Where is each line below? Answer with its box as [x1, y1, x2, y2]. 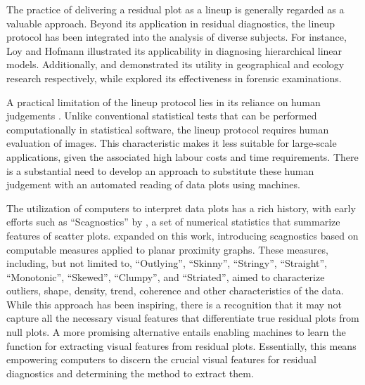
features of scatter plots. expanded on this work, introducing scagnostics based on [6, 228, 359, 242]
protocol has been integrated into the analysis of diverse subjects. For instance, [6, 30, 347, 44]
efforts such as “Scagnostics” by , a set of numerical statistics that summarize [6, 214, 340, 229]
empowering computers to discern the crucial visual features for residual [6, 352, 316, 367]
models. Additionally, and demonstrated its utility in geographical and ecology [6, 57, 345, 72]
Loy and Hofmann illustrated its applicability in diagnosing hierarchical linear [6, 43, 342, 58]
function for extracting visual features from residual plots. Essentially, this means [6, 338, 357, 353]
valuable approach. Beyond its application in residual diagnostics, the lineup [6, 15, 335, 30]
